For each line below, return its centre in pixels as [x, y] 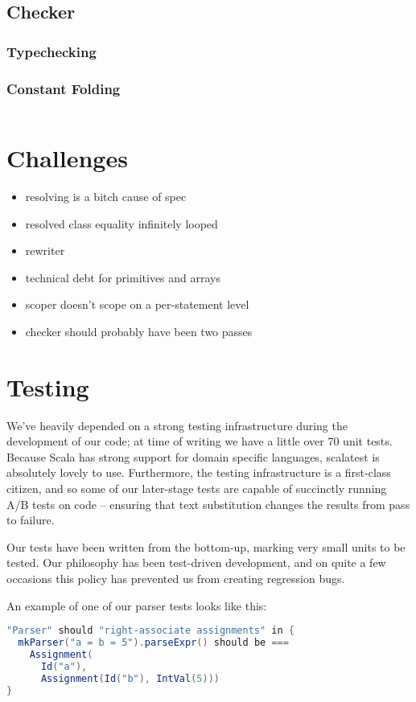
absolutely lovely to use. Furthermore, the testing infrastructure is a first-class [199, 472]
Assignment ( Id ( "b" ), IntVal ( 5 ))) [130, 678]
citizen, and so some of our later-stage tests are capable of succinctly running [197, 489]
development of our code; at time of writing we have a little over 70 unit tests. [200, 441]
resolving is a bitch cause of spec [106, 196]
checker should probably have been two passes [139, 331]
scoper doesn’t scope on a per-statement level [137, 304]
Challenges [67, 158]
